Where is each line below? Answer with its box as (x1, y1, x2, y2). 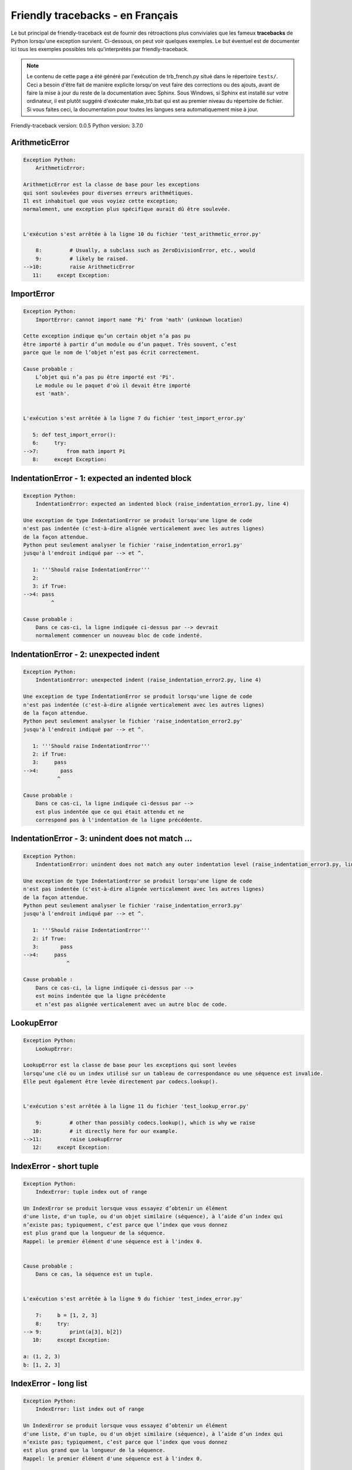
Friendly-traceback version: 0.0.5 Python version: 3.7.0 (11, 122, 143, 129)
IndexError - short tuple (11, 1161, 99, 1171)
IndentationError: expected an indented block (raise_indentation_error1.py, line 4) (35, 500, 290, 507)
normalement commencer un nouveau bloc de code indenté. (35, 632, 203, 639)
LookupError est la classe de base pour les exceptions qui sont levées (23, 1062, 237, 1068)
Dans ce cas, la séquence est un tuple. (35, 1271, 154, 1278)
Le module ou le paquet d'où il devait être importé (35, 382, 191, 389)
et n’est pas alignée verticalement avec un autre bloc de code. (35, 1001, 228, 1008)
